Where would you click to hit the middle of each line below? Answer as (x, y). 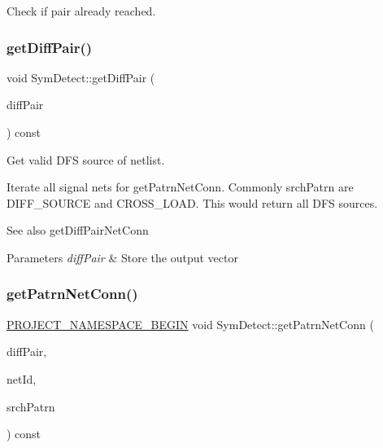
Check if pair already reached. (81, 11)
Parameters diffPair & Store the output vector (122, 257)
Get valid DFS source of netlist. (86, 159)
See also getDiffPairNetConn (78, 230)
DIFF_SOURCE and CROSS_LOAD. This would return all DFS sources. (192, 202)
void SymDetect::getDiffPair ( (81, 77)
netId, (22, 378)
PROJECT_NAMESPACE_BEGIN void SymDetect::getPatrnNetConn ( (190, 324)
